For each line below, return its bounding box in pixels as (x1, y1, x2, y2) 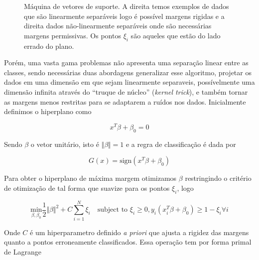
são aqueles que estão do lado (130, 30, 221, 40)
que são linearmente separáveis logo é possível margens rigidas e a (24, 10, 225, 21)
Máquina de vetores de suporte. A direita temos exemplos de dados (24, 1, 229, 11)
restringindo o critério (185, 173, 252, 183)
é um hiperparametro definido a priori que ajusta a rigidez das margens (30, 227, 249, 237)
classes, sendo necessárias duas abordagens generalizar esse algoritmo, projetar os (4, 67, 252, 77)
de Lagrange (4, 246, 41, 257)
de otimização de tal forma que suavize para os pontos (4, 182, 170, 193)
